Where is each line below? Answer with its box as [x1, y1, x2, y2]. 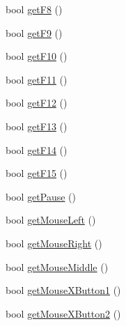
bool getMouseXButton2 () [6, 306, 121, 320]
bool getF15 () [6, 166, 68, 180]
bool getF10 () [6, 49, 68, 63]
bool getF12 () [6, 95, 68, 110]
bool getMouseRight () [6, 235, 102, 250]
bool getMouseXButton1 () [6, 283, 121, 297]
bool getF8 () [6, 2, 63, 16]
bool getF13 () [6, 118, 68, 133]
